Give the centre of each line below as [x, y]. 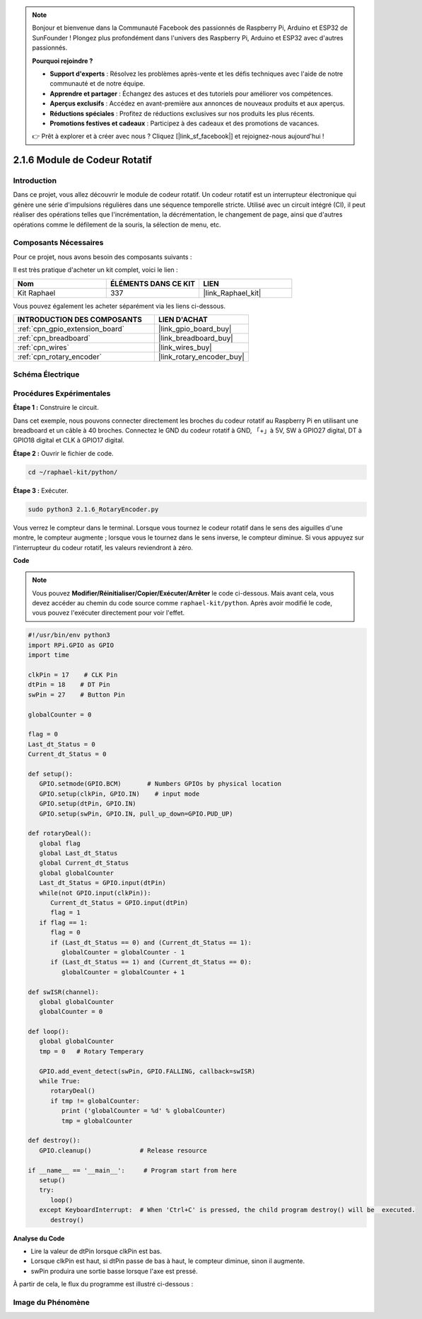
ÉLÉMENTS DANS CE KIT [153, 283]
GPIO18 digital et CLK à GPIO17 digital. [69, 440]
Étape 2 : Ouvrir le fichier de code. [63, 453]
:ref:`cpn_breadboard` [54, 338]
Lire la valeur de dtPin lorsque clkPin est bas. [96, 1251]
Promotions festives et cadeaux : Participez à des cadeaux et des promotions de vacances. [184, 123]
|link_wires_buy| [185, 347]
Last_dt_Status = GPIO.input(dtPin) [102, 883]
